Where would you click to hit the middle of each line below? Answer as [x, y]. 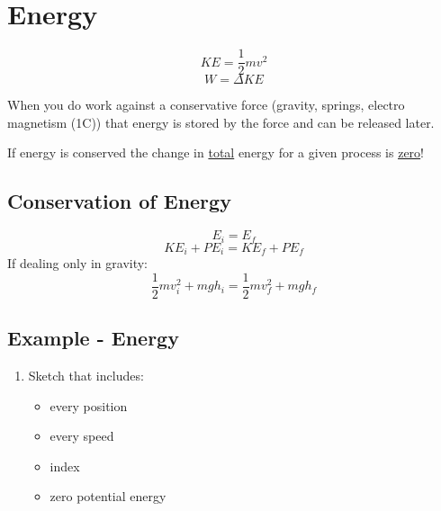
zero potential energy [108, 496]
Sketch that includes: [86, 375]
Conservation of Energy [119, 201]
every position [89, 405]
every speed [82, 436]
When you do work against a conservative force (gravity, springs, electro [206, 105]
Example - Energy [93, 338]
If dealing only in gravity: [78, 263]
